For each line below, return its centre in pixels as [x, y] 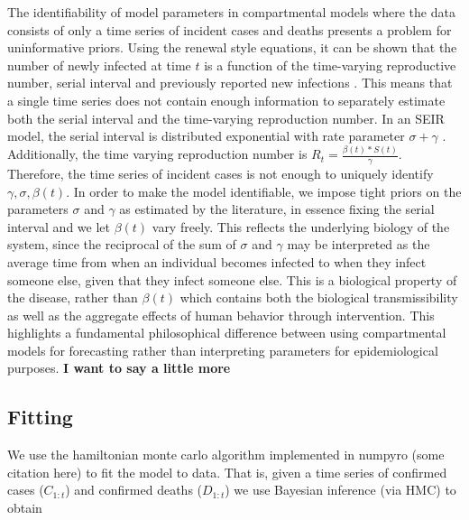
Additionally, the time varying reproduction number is [157, 154]
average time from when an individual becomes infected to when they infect [217, 261]
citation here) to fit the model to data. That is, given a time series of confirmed [227, 472]
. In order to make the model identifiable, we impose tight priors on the [264, 191]
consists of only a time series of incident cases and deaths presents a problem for [230, 29]
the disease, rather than [73, 297]
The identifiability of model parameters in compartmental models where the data [231, 12]
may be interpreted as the [359, 244]
